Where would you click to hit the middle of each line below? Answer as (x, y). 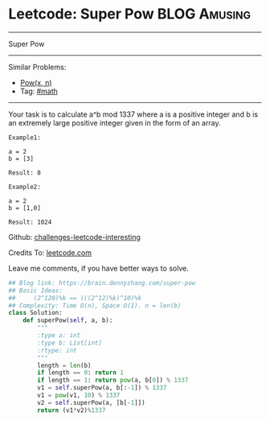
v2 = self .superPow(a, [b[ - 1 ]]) (92, 402)
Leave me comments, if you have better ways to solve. (98, 268)
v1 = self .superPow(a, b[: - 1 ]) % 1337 (102, 388)
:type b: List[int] (70, 343)
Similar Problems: (37, 67)
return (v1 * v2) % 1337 (72, 410)
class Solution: (35, 313)
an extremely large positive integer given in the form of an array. (115, 122)
